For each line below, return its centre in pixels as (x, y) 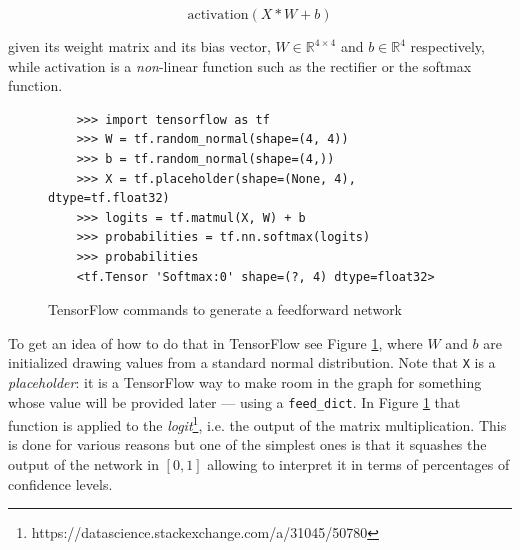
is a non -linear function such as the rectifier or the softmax (291, 65)
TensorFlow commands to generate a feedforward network (225, 309)
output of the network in (83, 464)
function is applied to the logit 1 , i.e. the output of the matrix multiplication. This (257, 423)
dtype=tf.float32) (109, 198)
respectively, (447, 46)
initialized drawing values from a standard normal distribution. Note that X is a (252, 362)
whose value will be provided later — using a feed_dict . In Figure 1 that (234, 401)
